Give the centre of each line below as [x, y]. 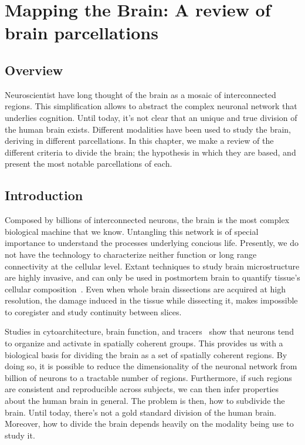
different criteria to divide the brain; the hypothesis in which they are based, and [150, 152]
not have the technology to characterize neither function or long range [131, 254]
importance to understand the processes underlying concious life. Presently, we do [152, 243]
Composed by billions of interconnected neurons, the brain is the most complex [147, 220]
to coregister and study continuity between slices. [93, 311]
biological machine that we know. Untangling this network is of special [132, 231]
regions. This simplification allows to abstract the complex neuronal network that [151, 106]
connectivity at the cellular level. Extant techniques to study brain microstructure [152, 266]
